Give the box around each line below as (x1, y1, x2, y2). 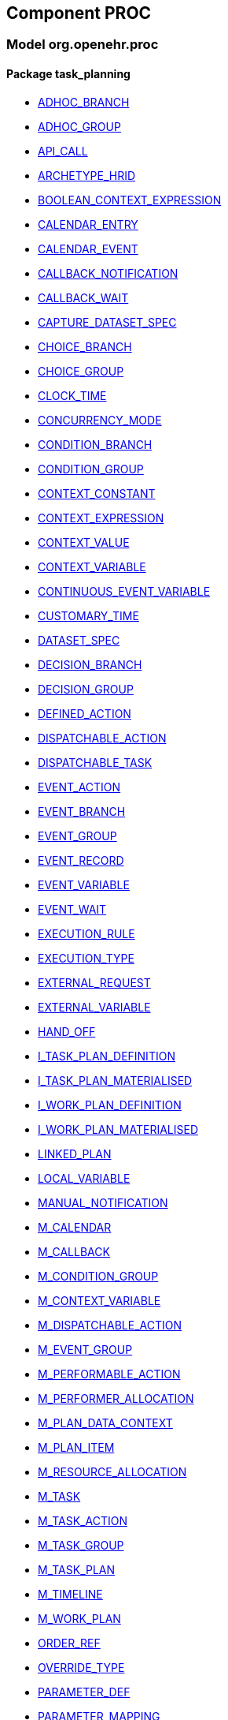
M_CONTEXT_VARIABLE (38, 1293, 161, 1307)
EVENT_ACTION (38, 780, 121, 794)
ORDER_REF (38, 1636, 101, 1650)
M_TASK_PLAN (38, 1562, 116, 1576)
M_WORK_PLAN (38, 1611, 121, 1625)
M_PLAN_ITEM (38, 1440, 115, 1454)
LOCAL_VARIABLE (38, 1171, 131, 1185)
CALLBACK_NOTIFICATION (38, 266, 178, 280)
